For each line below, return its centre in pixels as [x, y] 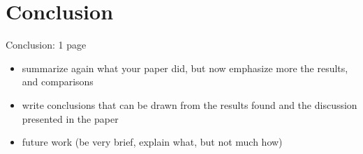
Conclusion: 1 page [46, 45]
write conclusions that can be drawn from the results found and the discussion [190, 104]
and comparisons [58, 82]
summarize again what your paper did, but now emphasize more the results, [185, 68]
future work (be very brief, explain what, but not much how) [152, 142]
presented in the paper [70, 118]
